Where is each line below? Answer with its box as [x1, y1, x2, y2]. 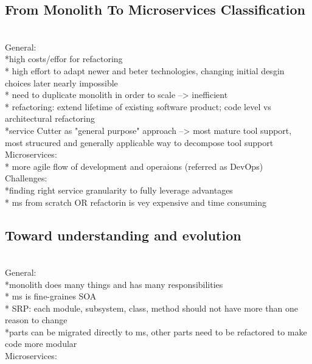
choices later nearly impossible [5, 76, 118, 89]
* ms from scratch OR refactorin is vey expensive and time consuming [5, 195, 267, 208]
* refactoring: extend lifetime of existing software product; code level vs [5, 100, 271, 113]
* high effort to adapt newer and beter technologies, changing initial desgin [5, 64, 285, 77]
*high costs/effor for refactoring [5, 52, 123, 65]
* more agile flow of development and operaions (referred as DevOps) [5, 159, 263, 172]
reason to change [5, 313, 68, 326]
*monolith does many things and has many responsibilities [5, 278, 223, 290]
